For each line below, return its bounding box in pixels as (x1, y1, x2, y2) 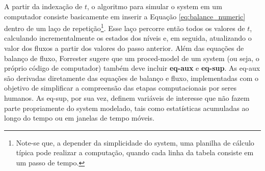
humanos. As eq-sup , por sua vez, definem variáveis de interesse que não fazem (4, 93, 250, 103)
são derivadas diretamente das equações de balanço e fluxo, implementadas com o (4, 72, 258, 83)
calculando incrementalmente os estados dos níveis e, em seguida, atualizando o (4, 33, 252, 43)
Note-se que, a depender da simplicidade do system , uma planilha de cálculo (16, 137, 254, 148)
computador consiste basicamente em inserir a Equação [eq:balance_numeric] (4, 11, 246, 21)
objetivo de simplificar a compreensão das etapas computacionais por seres (4, 82, 237, 93)
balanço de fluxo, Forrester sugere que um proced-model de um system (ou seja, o (4, 52, 259, 63)
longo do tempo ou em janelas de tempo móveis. (4, 112, 154, 123)
